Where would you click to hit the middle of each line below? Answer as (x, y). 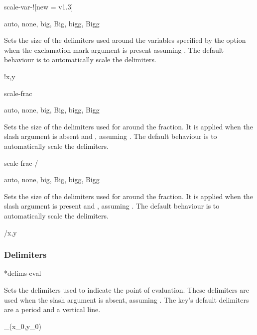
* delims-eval (23, 273)
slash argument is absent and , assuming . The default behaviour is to (111, 136)
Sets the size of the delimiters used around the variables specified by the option (125, 40)
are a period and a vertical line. (52, 309)
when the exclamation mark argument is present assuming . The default (114, 50)
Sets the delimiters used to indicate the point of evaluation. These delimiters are (127, 289)
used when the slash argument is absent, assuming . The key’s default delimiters (127, 299)
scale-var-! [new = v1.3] (39, 6)
